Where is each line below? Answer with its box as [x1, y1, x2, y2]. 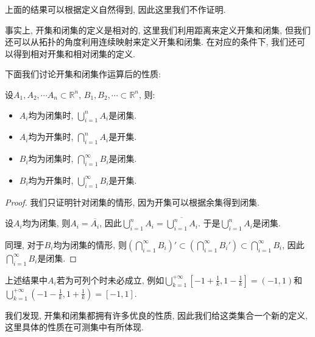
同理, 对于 [5, 238, 44, 251]
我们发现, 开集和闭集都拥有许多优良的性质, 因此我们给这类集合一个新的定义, [5, 308, 308, 321]
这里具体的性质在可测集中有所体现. [5, 321, 144, 333]
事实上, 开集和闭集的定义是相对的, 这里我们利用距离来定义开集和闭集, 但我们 [5, 23, 311, 36]
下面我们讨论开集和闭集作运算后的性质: [5, 68, 161, 80]
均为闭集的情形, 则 [53, 238, 127, 251]
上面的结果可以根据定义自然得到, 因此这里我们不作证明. [5, 3, 226, 15]
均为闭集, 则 [22, 217, 71, 229]
